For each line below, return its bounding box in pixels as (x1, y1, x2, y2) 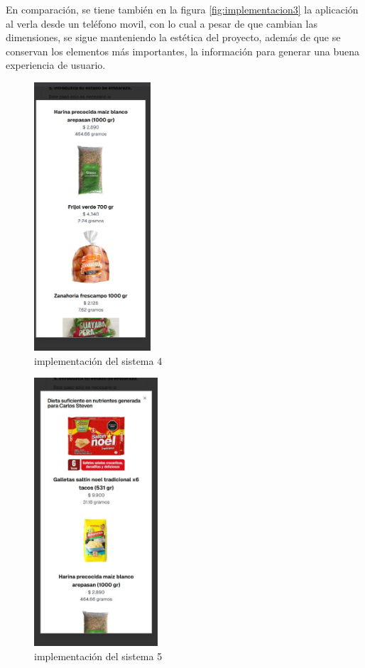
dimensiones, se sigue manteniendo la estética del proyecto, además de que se (6, 30, 341, 45)
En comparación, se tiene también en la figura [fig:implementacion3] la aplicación (6, 2, 359, 16)
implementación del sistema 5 (34, 648, 163, 663)
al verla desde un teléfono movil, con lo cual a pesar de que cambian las (6, 16, 317, 31)
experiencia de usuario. (6, 58, 106, 72)
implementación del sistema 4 (34, 353, 163, 368)
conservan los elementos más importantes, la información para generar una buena (6, 43, 359, 58)
